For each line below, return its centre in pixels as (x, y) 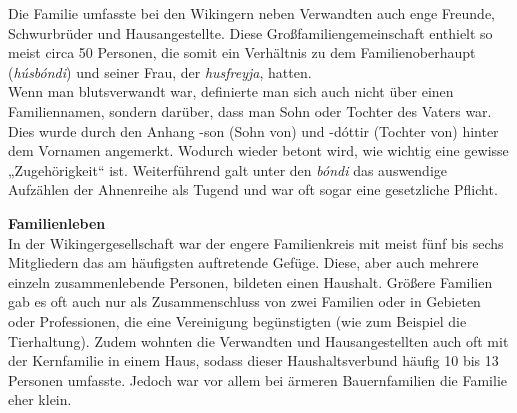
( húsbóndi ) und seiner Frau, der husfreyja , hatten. (160, 71)
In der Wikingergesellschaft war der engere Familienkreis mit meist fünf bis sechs (256, 242)
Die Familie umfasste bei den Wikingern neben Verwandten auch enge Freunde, (251, 13)
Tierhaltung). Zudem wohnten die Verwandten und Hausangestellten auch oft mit (258, 340)
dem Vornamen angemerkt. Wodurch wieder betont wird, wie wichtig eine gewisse (258, 150)
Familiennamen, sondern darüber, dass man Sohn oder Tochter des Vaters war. (250, 110)
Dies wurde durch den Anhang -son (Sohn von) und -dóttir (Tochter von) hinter (253, 130)
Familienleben (57, 222)
